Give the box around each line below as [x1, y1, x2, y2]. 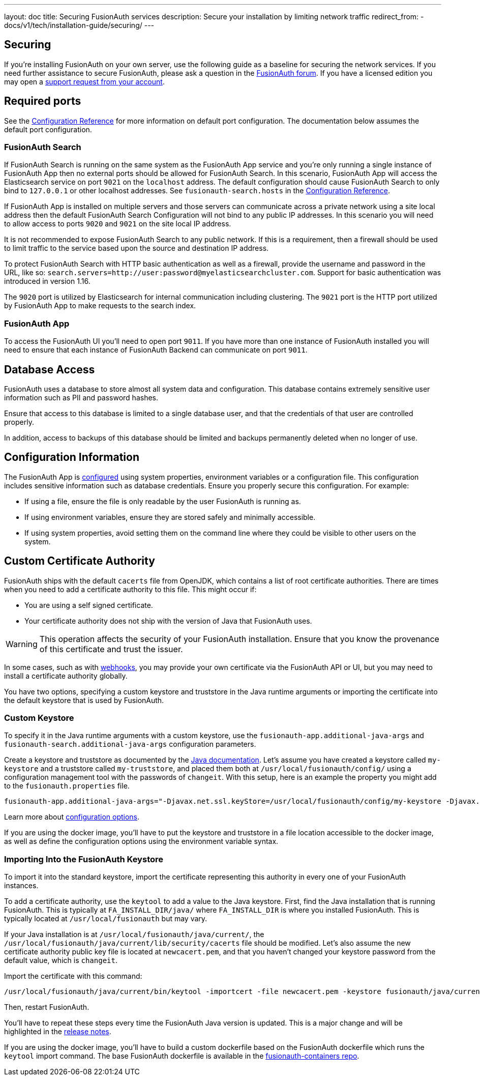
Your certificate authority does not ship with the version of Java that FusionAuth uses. [24, 616, 312, 625]
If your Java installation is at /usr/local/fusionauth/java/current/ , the [4, 930, 264, 939]
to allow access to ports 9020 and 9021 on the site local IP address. [4, 219, 231, 228]
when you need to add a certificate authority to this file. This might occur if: [4, 585, 257, 594]
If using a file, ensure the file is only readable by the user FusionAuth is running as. [24, 497, 301, 506]
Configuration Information [4, 451, 139, 464]
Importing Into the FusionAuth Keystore [4, 854, 164, 864]
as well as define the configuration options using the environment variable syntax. [4, 837, 279, 846]
